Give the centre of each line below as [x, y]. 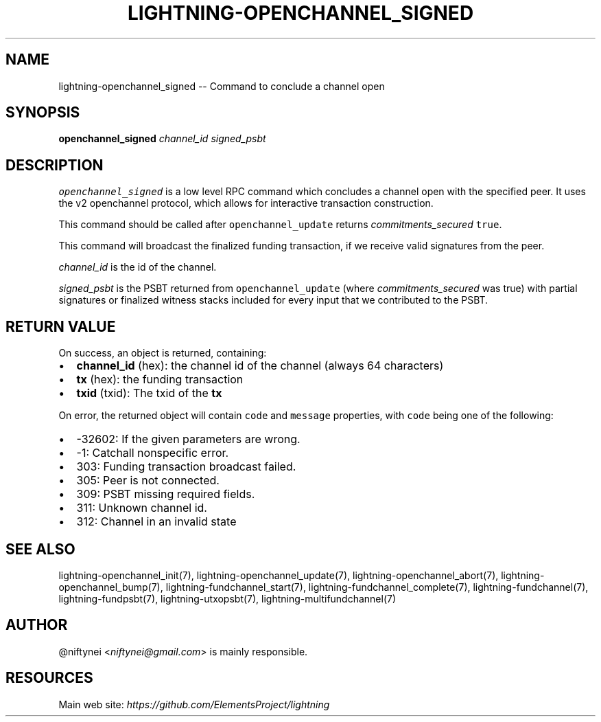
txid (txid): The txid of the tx [149, 393]
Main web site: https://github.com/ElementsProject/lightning [194, 704]
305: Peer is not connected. [148, 481]
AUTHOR [37, 625]
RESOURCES [49, 678]
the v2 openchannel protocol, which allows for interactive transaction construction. [246, 203]
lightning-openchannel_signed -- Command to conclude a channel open [222, 86]
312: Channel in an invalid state [156, 522]
